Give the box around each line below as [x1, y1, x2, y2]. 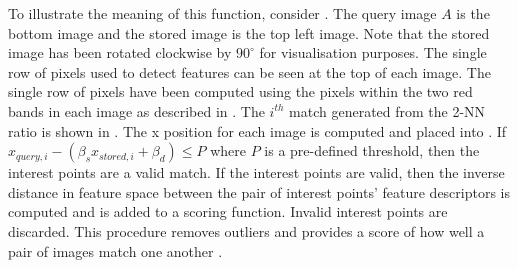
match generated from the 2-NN [289, 100, 486, 121]
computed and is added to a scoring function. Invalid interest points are [8, 201, 448, 222]
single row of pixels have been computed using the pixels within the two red [8, 81, 473, 102]
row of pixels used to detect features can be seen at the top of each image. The [8, 61, 491, 82]
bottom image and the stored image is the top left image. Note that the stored [8, 22, 490, 43]
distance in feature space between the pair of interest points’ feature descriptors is [8, 181, 511, 202]
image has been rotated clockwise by [8, 42, 232, 63]
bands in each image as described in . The [8, 100, 265, 121]
